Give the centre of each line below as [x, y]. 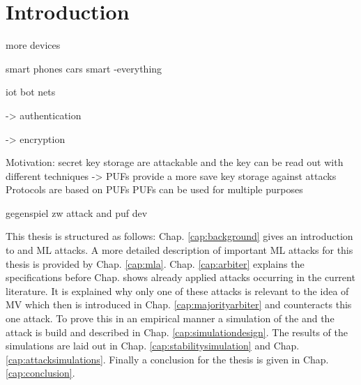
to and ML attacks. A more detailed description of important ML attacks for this [179, 250]
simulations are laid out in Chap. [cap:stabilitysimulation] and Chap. [153, 346]
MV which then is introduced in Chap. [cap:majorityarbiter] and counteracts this [179, 304]
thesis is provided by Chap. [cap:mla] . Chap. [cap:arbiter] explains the [155, 263]
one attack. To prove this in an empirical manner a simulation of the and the [170, 318]
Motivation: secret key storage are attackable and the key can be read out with [175, 162]
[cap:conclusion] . [40, 373]
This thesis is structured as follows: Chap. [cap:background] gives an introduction [179, 236]
